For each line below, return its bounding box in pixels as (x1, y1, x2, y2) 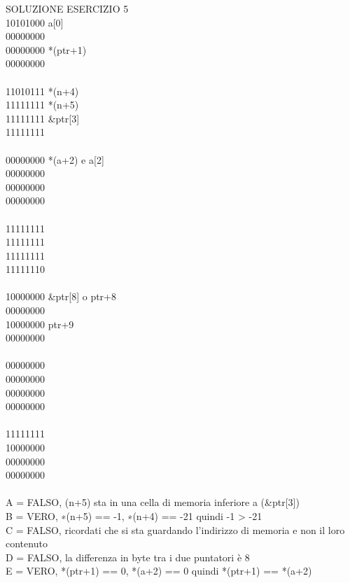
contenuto (6, 536, 48, 551)
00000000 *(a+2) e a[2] (6, 152, 104, 167)
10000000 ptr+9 (6, 316, 74, 331)
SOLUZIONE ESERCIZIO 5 (6, 1, 129, 15)
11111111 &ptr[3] (6, 111, 80, 125)
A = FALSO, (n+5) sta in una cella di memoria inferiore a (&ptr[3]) (6, 495, 300, 510)
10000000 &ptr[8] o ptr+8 (6, 289, 116, 304)
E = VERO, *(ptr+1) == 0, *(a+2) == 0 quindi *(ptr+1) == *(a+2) (6, 563, 312, 578)
